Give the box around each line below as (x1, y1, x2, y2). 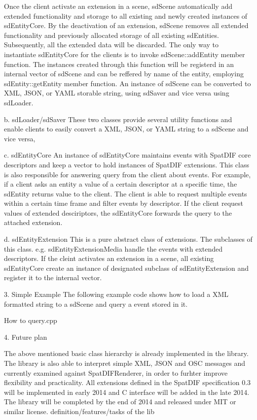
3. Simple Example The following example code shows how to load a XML (4, 289, 229, 299)
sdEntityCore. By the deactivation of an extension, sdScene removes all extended (4, 20, 249, 31)
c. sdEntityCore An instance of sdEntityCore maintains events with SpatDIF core (4, 150, 251, 160)
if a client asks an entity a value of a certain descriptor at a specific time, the (4, 179, 237, 189)
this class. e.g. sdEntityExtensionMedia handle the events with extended (4, 243, 223, 254)
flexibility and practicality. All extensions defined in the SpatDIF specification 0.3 (4, 377, 251, 388)
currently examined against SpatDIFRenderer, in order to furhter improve (4, 367, 228, 378)
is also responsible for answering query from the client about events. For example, (4, 169, 251, 179)
